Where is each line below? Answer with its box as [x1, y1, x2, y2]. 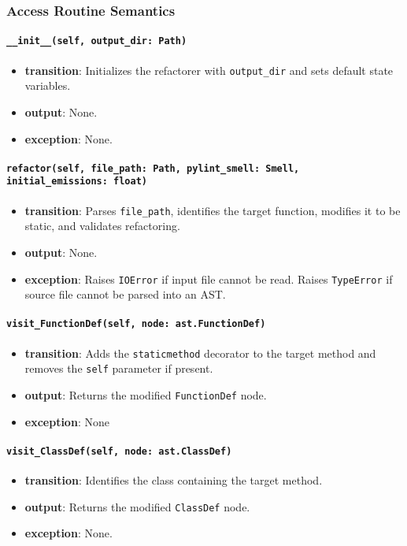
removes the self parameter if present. [24, 360, 213, 377]
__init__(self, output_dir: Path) [6, 35, 187, 47]
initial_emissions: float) [6, 176, 147, 188]
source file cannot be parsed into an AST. [24, 286, 226, 303]
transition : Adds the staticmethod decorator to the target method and [24, 344, 376, 361]
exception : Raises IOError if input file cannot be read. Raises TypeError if [24, 270, 393, 287]
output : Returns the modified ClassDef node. [24, 498, 250, 514]
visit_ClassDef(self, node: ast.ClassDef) [6, 445, 232, 457]
